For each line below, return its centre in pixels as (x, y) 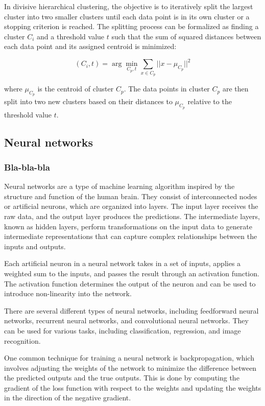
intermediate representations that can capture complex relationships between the (131, 236)
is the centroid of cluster (76, 89)
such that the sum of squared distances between (186, 36)
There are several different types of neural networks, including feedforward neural (131, 310)
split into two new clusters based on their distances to (88, 101)
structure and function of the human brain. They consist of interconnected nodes (131, 196)
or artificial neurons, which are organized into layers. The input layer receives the (131, 206)
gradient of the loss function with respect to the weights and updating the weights (133, 387)
